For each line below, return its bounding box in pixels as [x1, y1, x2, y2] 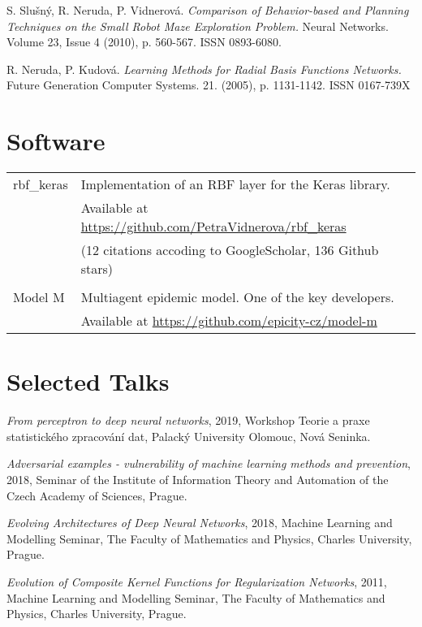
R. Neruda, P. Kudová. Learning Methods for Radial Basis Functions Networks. [6, 60, 402, 77]
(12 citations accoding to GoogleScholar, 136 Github [80, 240, 379, 260]
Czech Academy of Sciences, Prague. [6, 486, 187, 504]
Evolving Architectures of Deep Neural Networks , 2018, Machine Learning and [6, 514, 393, 531]
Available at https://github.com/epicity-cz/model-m [80, 311, 377, 331]
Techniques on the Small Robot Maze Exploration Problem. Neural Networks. [6, 17, 389, 34]
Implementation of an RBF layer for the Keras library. [80, 175, 390, 194]
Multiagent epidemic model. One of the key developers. [80, 288, 394, 307]
